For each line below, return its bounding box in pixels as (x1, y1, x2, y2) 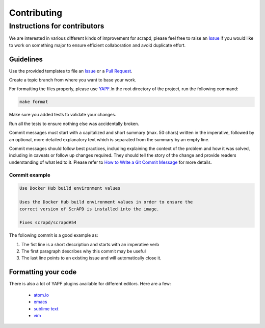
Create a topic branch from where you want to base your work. (9, 77, 136, 83)
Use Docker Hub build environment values (19, 185, 121, 191)
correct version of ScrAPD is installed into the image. (19, 206, 159, 212)
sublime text (33, 305, 59, 311)
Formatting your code (9, 268, 77, 277)
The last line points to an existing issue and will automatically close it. (21, 255, 161, 261)
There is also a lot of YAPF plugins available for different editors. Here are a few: (9, 281, 171, 287)
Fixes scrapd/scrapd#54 (19, 220, 77, 226)
